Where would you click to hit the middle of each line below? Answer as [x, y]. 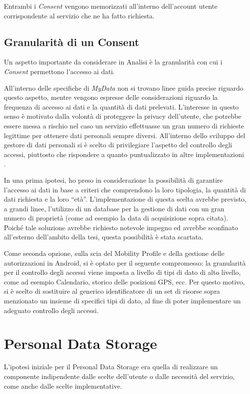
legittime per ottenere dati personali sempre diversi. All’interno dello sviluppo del [125, 135]
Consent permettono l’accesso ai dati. [59, 71]
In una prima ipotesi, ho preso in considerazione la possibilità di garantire [113, 180]
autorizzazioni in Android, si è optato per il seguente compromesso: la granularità [125, 262]
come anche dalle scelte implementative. [63, 386]
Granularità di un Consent [72, 41]
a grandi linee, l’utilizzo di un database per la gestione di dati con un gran [114, 208]
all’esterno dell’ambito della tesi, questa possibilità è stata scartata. [104, 237]
